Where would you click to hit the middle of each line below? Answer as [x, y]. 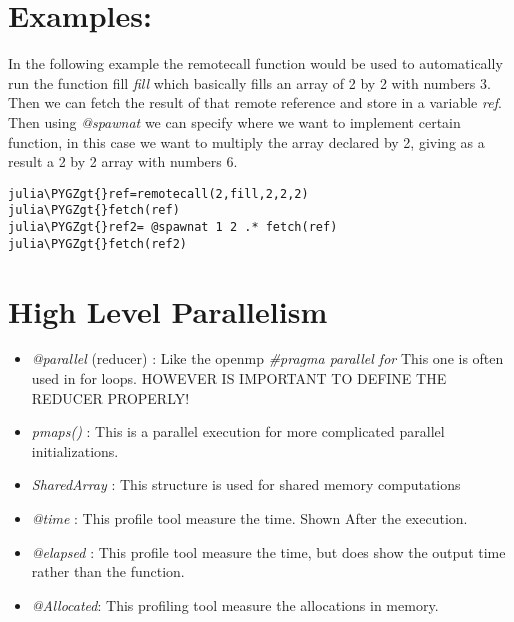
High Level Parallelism [168, 310]
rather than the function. [108, 571]
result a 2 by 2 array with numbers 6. [123, 161]
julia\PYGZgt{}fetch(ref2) [97, 243]
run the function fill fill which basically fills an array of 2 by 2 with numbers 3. [249, 82]
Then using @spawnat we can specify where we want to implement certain [234, 121]
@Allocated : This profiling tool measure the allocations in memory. [235, 604]
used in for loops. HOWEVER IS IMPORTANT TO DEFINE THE [239, 378]
